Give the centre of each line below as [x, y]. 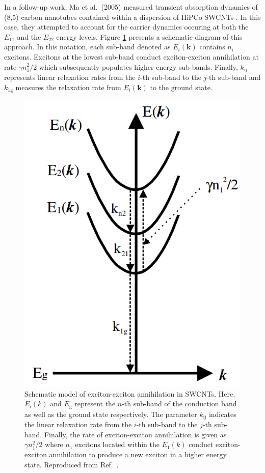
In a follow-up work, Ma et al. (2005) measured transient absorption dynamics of [131, 7]
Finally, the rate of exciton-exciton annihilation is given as [135, 434]
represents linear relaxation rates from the [70, 77]
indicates [222, 414]
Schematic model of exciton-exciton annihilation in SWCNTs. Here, [130, 393]
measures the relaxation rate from [68, 87]
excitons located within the [117, 444]
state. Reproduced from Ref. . [72, 464]
